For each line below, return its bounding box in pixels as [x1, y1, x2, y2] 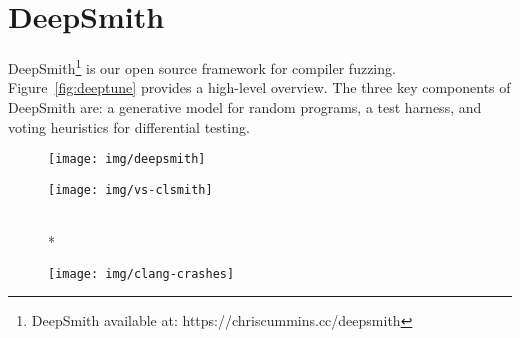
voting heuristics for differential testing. [8, 116, 250, 137]
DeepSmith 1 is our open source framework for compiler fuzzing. [8, 55, 396, 78]
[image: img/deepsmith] [48, 152, 206, 167]
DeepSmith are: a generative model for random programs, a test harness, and [8, 96, 482, 117]
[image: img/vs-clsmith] [48, 182, 213, 197]
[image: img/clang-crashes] [48, 266, 235, 281]
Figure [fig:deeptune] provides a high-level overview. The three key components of [8, 77, 511, 98]
